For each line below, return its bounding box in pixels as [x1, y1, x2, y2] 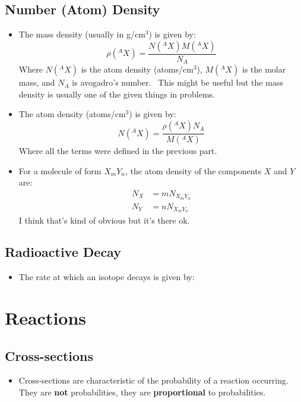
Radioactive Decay [5, 243, 121, 261]
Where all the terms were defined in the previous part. [18, 144, 217, 156]
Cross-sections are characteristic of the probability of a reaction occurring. [18, 374, 289, 387]
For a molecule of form [18, 164, 102, 177]
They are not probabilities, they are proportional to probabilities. [18, 386, 266, 398]
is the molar [242, 63, 286, 76]
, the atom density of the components [125, 164, 262, 177]
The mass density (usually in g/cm [18, 28, 145, 40]
